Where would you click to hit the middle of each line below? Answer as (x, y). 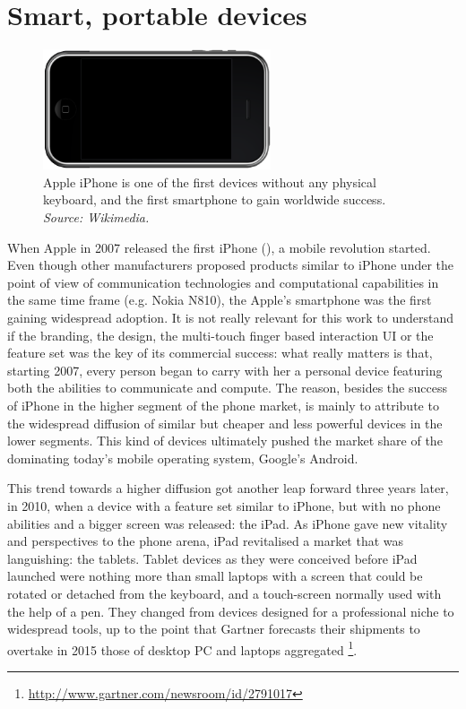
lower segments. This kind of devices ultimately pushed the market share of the (225, 441)
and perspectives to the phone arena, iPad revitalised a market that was (206, 541)
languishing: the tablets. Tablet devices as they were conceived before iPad (212, 558)
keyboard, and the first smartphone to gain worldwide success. (215, 199)
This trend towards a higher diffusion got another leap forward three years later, (228, 488)
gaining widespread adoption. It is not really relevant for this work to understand (230, 318)
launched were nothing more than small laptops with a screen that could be (215, 576)
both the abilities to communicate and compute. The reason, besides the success (227, 388)
